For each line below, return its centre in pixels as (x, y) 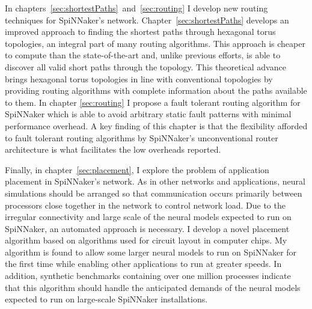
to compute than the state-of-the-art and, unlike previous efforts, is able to (143, 55)
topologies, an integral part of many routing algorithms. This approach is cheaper (155, 43)
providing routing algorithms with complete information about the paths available (156, 90)
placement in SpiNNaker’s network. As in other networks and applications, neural (155, 181)
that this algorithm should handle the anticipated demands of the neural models (153, 287)
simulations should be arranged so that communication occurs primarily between (154, 193)
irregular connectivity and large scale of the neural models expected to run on (148, 217)
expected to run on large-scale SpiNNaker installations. (106, 299)
